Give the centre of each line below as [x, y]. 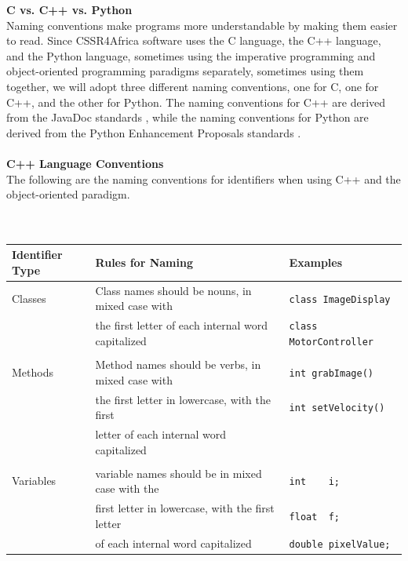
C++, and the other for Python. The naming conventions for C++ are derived [196, 102]
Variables [34, 481]
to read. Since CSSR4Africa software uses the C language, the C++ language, [194, 40]
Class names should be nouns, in [173, 290]
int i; [315, 482]
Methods [33, 372]
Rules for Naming [144, 262]
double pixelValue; [340, 544]
